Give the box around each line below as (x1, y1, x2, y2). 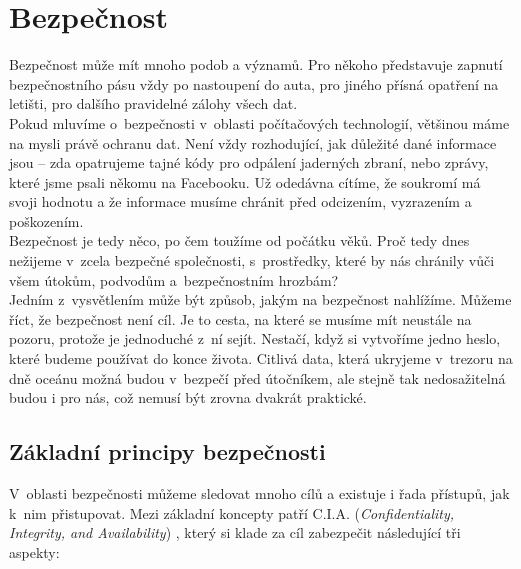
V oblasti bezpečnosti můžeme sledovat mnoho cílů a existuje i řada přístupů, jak (9, 483, 510, 504)
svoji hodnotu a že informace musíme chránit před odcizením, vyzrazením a (9, 191, 472, 212)
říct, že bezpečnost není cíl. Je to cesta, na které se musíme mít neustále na (9, 308, 472, 329)
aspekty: (9, 541, 60, 562)
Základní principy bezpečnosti (9, 436, 326, 467)
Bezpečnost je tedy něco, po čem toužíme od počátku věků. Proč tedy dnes (9, 230, 470, 251)
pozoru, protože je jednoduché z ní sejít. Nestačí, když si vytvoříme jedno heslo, (9, 328, 501, 349)
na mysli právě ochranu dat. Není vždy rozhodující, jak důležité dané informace (9, 132, 497, 153)
